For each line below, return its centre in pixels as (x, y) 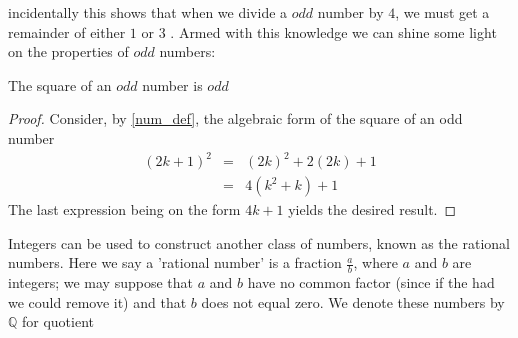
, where (375, 262)
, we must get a (442, 12)
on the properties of (68, 51)
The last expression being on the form (124, 209)
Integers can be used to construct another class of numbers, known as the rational (259, 242)
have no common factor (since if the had (371, 282)
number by (350, 12)
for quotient (58, 321)
